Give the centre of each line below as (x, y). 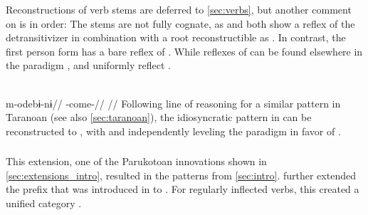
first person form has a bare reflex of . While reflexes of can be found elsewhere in (184, 51)
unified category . (44, 203)
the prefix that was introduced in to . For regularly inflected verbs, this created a (183, 189)
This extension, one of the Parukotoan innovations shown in (136, 161)
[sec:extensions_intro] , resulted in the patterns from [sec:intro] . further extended (181, 175)
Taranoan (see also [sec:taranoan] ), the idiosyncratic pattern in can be (159, 117)
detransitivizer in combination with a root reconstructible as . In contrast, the (176, 37)
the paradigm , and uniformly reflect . (88, 65)
